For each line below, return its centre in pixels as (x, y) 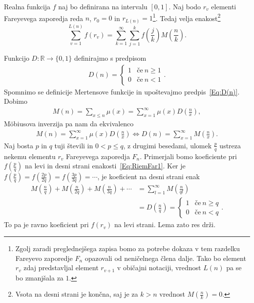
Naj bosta (19, 145)
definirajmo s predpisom (110, 58)
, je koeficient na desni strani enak (148, 176)
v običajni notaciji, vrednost (159, 268)
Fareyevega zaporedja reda (44, 18)
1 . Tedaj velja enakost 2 (187, 17)
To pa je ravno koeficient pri (46, 224)
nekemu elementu (30, 156)
